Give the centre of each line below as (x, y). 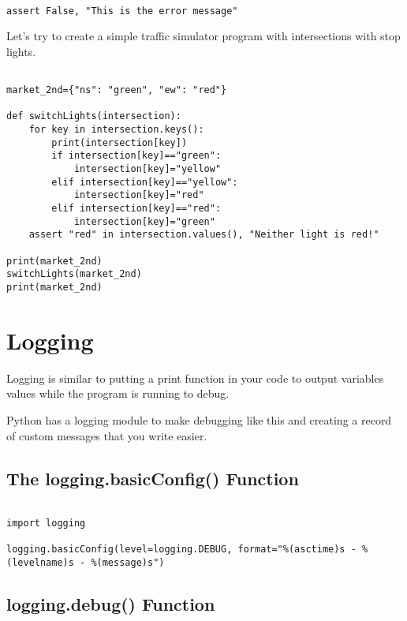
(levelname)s (40, 562)
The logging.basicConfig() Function (153, 478)
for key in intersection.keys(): (116, 130)
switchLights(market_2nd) (74, 274)
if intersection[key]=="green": (136, 156)
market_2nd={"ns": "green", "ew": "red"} (117, 90)
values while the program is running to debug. (118, 393)
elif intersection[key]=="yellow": (145, 182)
